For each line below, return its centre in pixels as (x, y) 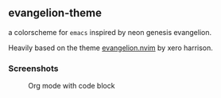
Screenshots (33, 69)
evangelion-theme (55, 13)
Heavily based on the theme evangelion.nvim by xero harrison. (111, 48)
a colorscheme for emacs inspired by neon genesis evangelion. (110, 32)
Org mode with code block (72, 86)
